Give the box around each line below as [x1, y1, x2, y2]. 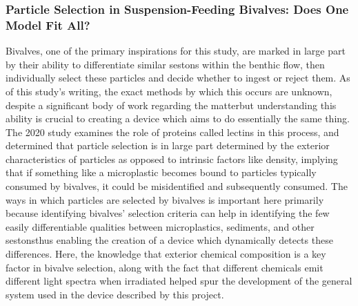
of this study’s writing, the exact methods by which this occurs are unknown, [6, 84, 332, 98]
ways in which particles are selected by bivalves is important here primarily [6, 192, 324, 207]
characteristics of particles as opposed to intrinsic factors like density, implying [6, 151, 338, 166]
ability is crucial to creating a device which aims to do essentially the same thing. [6, 111, 350, 126]
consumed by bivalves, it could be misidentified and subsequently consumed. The [6, 179, 348, 193]
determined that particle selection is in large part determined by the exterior [6, 138, 330, 153]
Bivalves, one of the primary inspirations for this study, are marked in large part [6, 44, 346, 58]
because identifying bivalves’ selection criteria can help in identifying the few [6, 206, 330, 220]
